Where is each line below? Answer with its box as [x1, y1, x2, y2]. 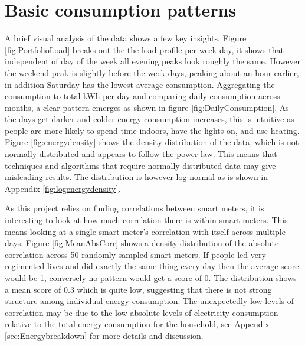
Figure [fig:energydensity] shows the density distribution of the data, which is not [5, 136, 299, 148]
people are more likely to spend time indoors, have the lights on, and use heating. [5, 124, 300, 136]
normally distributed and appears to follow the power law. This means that [5, 148, 277, 160]
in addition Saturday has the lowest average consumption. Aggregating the [5, 78, 275, 90]
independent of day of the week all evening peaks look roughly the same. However [5, 55, 301, 67]
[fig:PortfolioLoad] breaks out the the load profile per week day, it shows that [5, 43, 284, 56]
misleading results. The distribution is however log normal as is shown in [5, 171, 268, 183]
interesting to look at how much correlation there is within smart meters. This [5, 214, 288, 226]
